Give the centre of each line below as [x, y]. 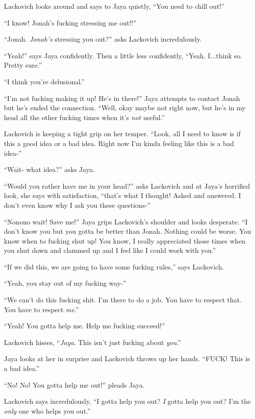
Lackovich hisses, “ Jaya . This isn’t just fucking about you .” [92, 342]
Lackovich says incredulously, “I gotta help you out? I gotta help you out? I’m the [127, 401]
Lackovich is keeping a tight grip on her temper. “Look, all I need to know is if [122, 134]
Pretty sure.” [23, 65]
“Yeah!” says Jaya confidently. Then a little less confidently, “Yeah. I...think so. [123, 55]
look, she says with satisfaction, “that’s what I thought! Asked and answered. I [123, 195]
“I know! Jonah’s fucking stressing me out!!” [70, 22]
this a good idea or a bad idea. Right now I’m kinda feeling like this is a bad [119, 143]
